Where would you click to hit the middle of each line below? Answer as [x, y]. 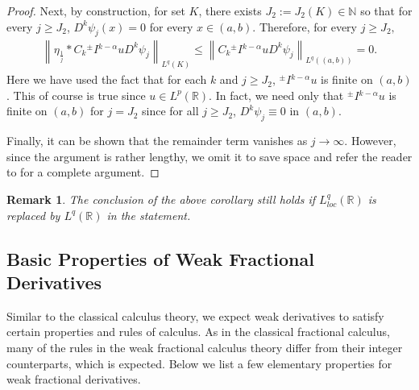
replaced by [33, 215]
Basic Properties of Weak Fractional [160, 258]
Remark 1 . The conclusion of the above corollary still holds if [161, 199]
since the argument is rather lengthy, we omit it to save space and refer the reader [209, 156]
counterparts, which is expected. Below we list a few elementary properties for [199, 363]
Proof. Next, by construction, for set [96, 10]
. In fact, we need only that [276, 95]
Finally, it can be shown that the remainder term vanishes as [157, 141]
